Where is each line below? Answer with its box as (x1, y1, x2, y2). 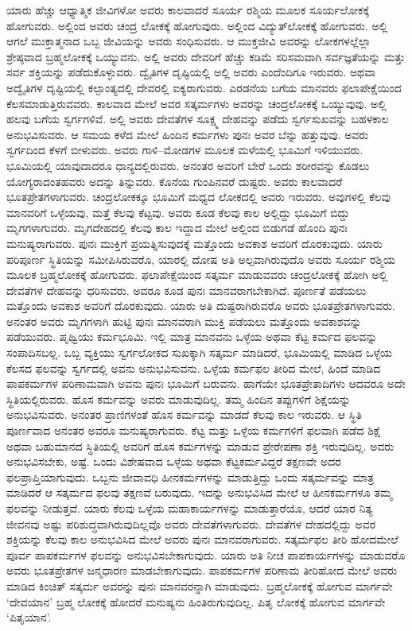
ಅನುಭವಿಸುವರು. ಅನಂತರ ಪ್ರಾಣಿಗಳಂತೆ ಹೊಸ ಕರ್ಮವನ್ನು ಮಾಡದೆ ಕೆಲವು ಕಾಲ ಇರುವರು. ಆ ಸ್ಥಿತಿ (6, 406, 362, 423)
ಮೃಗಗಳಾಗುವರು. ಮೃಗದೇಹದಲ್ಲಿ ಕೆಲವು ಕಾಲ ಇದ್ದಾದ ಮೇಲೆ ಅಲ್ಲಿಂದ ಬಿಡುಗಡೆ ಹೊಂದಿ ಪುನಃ (6, 219, 348, 236)
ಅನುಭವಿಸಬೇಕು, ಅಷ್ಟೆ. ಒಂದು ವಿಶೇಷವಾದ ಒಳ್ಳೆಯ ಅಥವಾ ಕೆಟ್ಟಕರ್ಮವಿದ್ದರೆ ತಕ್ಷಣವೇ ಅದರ (6, 453, 341, 470)
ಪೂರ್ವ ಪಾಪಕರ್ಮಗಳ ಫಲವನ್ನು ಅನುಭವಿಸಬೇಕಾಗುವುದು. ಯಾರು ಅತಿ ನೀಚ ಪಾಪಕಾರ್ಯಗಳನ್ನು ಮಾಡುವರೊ (6, 546, 406, 563)
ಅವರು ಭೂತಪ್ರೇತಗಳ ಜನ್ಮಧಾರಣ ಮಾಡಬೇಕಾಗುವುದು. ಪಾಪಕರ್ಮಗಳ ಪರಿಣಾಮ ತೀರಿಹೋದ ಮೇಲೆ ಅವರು (6, 562, 398, 579)
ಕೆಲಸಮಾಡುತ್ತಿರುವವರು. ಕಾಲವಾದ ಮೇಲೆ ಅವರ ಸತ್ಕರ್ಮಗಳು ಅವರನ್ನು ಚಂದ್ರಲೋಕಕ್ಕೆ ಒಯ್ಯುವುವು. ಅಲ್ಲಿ (6, 95, 387, 111)
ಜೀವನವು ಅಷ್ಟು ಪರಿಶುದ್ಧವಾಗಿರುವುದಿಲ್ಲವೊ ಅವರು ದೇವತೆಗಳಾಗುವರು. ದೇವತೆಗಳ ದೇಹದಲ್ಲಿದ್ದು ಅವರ (6, 515, 376, 532)
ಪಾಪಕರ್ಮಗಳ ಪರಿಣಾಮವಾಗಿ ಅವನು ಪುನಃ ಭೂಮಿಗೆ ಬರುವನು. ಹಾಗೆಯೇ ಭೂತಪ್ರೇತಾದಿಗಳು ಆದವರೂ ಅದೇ (6, 375, 406, 392)
